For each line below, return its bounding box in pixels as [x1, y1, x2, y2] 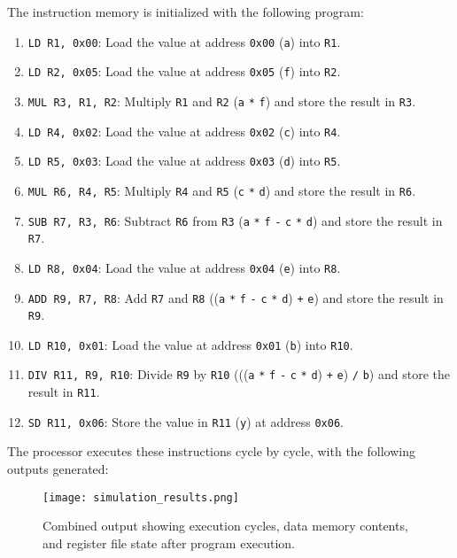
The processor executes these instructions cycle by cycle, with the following [7, 442, 415, 461]
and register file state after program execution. [43, 533, 296, 552]
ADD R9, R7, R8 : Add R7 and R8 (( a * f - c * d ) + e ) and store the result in [27, 288, 444, 306]
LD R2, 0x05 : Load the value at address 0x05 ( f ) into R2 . [27, 62, 341, 81]
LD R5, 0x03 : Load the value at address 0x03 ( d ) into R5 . [27, 151, 341, 170]
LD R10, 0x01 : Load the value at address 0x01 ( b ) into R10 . [27, 335, 353, 353]
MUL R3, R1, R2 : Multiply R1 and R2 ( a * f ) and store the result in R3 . [27, 91, 416, 110]
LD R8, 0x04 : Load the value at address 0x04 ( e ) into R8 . [27, 258, 341, 276]
